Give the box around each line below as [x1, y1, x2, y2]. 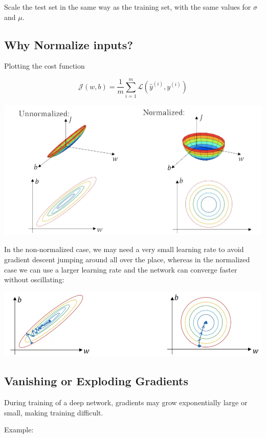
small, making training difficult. [4, 407, 103, 418]
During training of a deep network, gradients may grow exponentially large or [4, 397, 248, 408]
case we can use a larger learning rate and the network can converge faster [4, 264, 237, 275]
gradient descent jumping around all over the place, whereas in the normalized [4, 254, 250, 265]
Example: [4, 424, 34, 435]
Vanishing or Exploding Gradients [4, 373, 189, 389]
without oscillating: [4, 274, 64, 285]
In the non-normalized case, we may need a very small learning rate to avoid [4, 244, 244, 255]
